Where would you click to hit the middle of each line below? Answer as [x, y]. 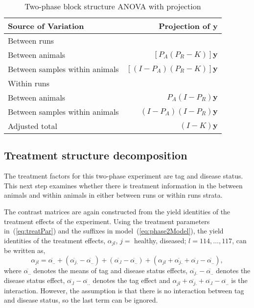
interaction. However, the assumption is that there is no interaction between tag [124, 290]
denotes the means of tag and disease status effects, [111, 270]
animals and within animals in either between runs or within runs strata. [113, 195]
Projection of [184, 26]
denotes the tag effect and [131, 280]
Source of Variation [46, 26]
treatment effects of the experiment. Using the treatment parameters [107, 221]
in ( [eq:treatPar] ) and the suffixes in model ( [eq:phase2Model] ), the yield [114, 231]
